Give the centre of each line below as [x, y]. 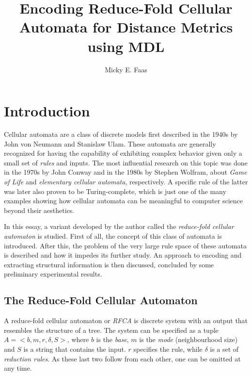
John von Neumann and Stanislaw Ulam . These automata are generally [110, 143]
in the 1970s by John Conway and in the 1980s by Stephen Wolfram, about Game [126, 172]
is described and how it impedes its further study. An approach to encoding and [123, 255]
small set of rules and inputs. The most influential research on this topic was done [126, 162]
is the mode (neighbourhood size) [189, 339]
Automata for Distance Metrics [126, 27]
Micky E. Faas [126, 69]
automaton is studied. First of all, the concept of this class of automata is [113, 236]
